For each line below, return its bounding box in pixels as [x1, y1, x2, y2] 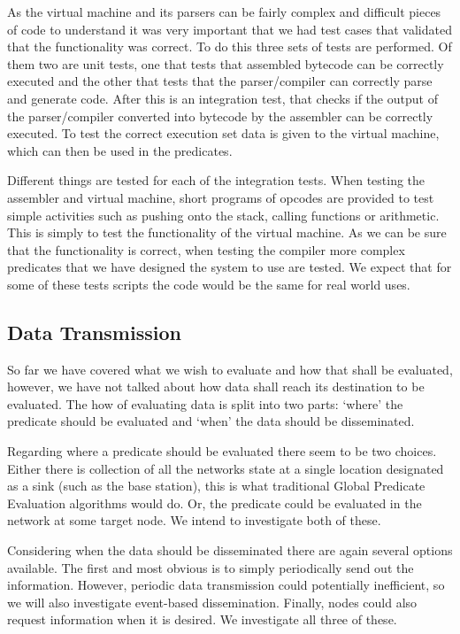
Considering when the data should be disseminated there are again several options [7, 541, 453, 560]
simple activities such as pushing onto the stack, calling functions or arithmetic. [7, 205, 440, 224]
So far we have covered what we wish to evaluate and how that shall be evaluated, [7, 360, 453, 378]
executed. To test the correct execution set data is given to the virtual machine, [7, 124, 440, 143]
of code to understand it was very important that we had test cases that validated [7, 19, 452, 38]
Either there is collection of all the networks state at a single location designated [7, 459, 444, 477]
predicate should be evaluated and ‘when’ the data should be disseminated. [7, 412, 415, 430]
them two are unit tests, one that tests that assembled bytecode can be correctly [7, 54, 444, 73]
